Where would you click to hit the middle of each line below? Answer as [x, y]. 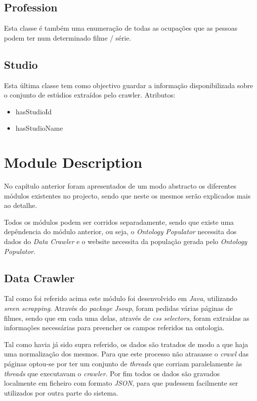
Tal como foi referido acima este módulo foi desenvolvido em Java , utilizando [121, 298]
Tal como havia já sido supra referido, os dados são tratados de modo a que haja [126, 344]
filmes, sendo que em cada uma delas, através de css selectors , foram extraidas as [127, 318]
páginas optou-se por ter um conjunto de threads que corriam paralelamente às [123, 364]
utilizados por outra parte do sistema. [61, 392]
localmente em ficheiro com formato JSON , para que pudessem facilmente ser [121, 383]
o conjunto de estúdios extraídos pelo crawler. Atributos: [90, 95]
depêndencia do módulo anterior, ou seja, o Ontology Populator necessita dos [120, 231]
